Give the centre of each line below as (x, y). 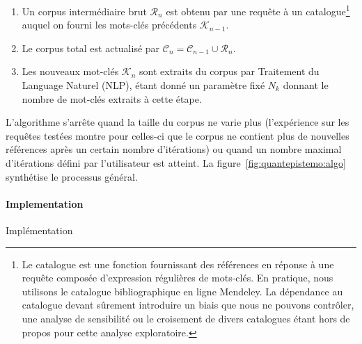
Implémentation (39, 230)
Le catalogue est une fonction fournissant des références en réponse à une (178, 264)
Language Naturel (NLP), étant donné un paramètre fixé (143, 85)
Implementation (45, 203)
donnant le (306, 85)
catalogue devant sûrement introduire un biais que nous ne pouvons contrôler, (188, 305)
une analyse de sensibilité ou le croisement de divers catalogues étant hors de (186, 318)
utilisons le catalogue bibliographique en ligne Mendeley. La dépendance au (182, 291)
